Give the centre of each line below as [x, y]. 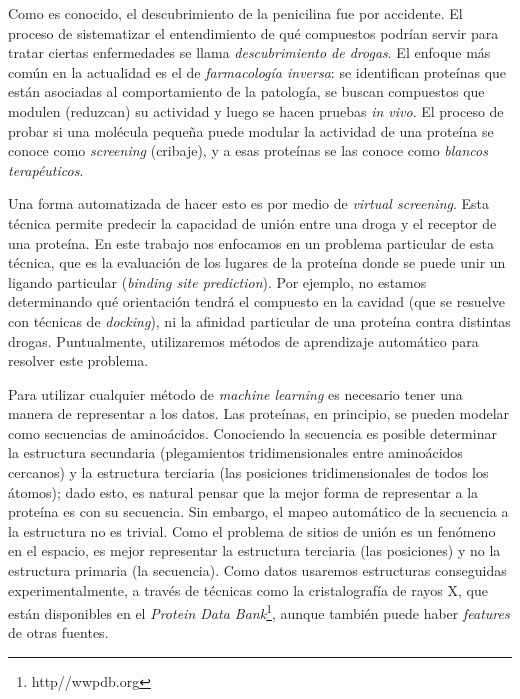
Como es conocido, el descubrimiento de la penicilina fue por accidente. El [235, 13]
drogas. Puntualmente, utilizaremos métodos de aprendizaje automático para [243, 340]
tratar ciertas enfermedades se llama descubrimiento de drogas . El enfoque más [249, 52]
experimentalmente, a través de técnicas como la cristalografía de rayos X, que [248, 589]
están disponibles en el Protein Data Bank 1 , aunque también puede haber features [259, 611]
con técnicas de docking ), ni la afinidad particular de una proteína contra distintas [259, 320]
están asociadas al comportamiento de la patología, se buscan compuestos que [246, 91]
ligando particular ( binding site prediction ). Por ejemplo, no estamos [217, 281]
